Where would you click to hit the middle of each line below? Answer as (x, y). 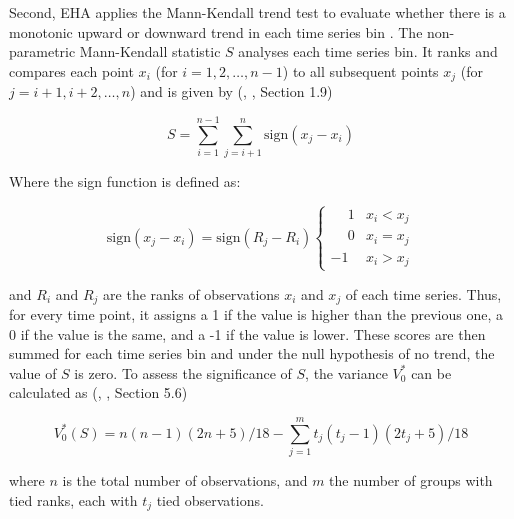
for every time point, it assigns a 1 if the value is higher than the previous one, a (256, 313)
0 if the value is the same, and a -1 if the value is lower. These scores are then (247, 333)
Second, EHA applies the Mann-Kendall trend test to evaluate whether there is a (257, 12)
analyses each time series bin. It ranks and (368, 51)
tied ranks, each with (73, 499)
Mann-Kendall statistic (150, 51)
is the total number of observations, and (185, 480)
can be (431, 372)
